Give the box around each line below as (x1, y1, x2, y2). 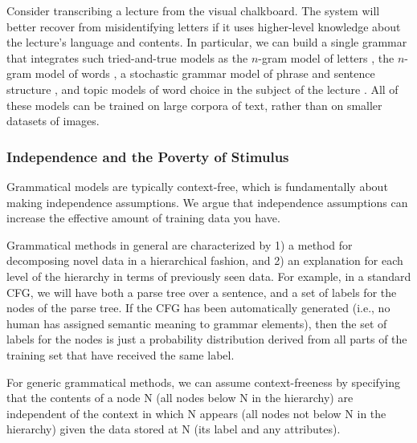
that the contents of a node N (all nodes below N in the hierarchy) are (6, 389, 354, 406)
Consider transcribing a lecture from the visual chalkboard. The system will (6, 2, 380, 18)
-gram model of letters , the (258, 49, 395, 66)
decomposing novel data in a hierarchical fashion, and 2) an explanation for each (6, 252, 403, 269)
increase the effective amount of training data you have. (6, 209, 280, 226)
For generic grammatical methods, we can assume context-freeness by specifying (6, 373, 400, 390)
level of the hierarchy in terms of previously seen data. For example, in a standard (6, 267, 411, 284)
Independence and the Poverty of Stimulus (6, 146, 289, 166)
